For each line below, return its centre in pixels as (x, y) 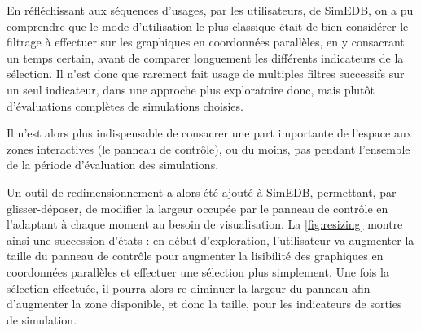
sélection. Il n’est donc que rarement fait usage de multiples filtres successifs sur (206, 74)
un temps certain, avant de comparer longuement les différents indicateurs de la (205, 57)
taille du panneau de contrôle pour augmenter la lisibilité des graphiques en (195, 256)
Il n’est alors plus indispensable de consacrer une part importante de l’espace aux (210, 133)
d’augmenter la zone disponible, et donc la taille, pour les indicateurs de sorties (204, 304)
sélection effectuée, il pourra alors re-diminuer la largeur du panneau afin (189, 287)
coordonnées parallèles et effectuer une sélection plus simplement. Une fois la (198, 271)
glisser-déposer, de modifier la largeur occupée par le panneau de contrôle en (197, 208)
